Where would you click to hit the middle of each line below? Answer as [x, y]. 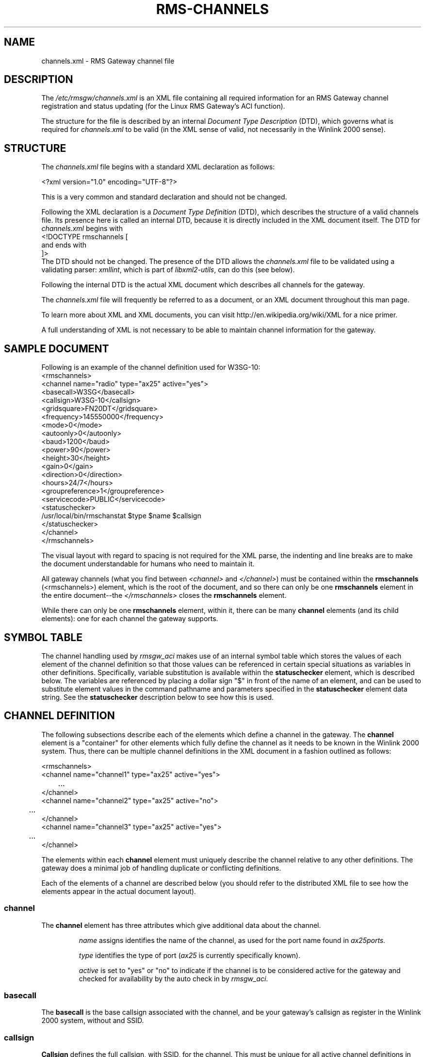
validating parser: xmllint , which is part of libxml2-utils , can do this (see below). [168, 270]
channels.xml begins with [82, 229]
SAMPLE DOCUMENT [57, 348]
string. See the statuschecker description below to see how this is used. [158, 697]
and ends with [64, 245]
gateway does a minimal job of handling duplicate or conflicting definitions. [161, 868]
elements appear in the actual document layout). [119, 891]
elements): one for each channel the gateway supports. [130, 619]
